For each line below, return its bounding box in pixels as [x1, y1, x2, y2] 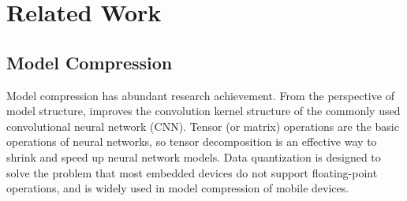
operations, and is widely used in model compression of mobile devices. [6, 180, 349, 196]
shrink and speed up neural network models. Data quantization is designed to [6, 148, 381, 165]
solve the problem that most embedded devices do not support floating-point [6, 164, 378, 181]
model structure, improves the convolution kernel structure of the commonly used [6, 102, 401, 119]
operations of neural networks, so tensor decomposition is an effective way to [6, 133, 377, 150]
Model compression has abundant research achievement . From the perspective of [6, 87, 394, 103]
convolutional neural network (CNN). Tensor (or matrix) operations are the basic [6, 117, 399, 134]
